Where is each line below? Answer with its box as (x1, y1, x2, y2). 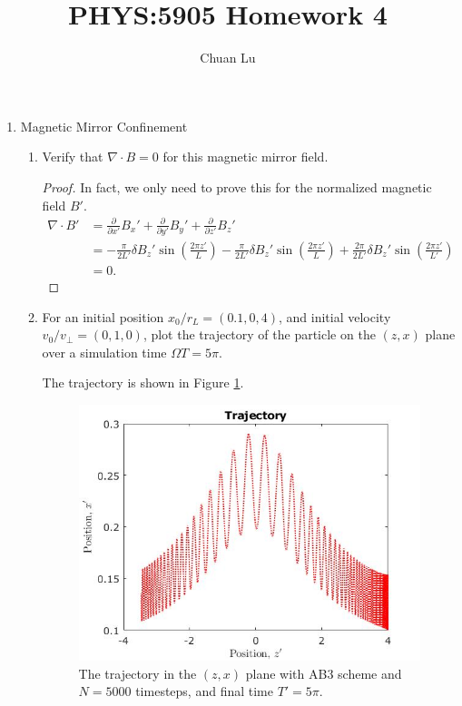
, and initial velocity (278, 307, 391, 326)
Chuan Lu (200, 48, 256, 67)
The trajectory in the (78, 663, 197, 682)
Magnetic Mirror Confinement (20, 116, 188, 135)
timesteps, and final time (135, 681, 273, 701)
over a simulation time (42, 342, 167, 361)
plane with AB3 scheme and (245, 663, 402, 682)
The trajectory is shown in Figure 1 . (42, 373, 244, 392)
